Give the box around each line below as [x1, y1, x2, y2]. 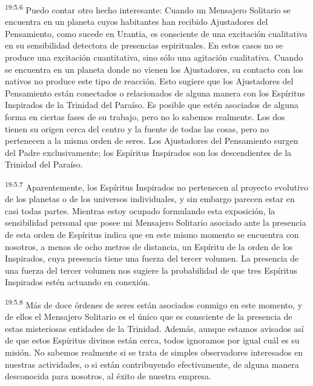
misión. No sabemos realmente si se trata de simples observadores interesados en [5, 346, 303, 358]
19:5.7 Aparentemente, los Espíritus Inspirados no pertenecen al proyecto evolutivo [5, 178, 309, 193]
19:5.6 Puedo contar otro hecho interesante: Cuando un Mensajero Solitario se [5, 2, 291, 16]
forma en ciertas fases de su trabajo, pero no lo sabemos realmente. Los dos [5, 110, 285, 123]
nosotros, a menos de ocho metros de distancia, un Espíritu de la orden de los [5, 240, 293, 252]
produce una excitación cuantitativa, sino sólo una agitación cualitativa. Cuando [5, 51, 303, 64]
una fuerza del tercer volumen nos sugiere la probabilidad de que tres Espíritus [5, 263, 298, 276]
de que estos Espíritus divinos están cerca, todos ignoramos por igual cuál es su [5, 334, 300, 347]
